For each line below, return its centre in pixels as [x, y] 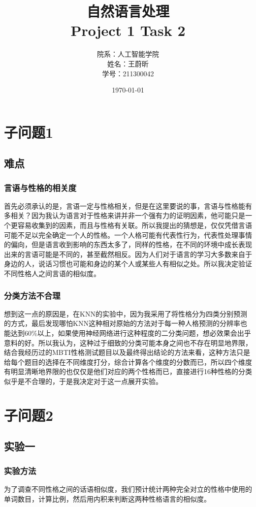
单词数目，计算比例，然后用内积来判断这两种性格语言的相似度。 [107, 498]
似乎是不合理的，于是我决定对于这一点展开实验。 [83, 381]
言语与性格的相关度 [40, 187]
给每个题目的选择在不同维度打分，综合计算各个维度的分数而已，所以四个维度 [128, 362]
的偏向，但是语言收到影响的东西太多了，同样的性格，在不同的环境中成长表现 [128, 244]
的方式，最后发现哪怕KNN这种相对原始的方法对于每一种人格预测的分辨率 [122, 323]
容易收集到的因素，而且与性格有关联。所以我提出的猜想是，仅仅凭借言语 [135, 225]
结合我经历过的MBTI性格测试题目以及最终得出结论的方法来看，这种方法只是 [127, 352]
